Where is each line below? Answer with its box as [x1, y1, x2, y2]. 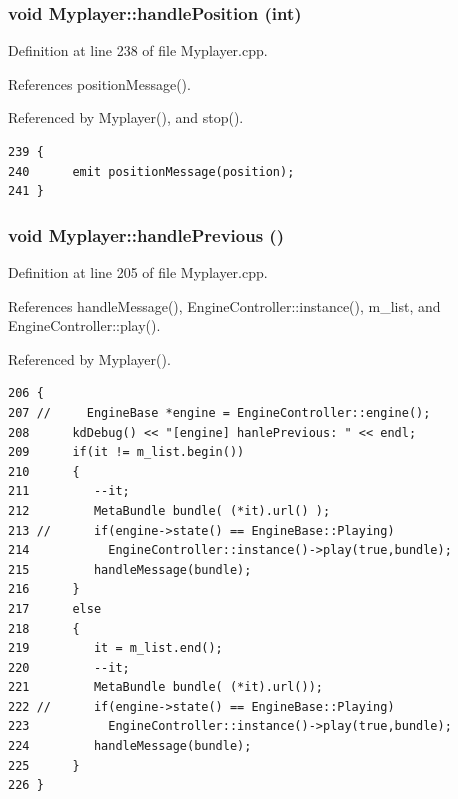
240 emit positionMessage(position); [8, 164, 295, 179]
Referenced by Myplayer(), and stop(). [8, 107, 244, 128]
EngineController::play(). [8, 315, 161, 336]
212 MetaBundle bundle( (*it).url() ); [8, 503, 331, 518]
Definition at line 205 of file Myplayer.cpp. [8, 262, 268, 282]
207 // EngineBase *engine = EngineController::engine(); [8, 405, 431, 420]
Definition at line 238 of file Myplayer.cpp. [8, 40, 268, 61]
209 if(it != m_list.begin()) [8, 445, 245, 460]
